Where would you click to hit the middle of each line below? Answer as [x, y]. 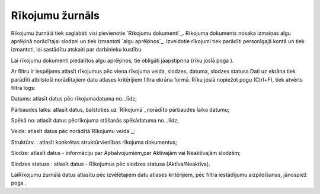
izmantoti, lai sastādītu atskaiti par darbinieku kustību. [77, 50]
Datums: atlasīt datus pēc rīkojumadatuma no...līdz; [74, 99]
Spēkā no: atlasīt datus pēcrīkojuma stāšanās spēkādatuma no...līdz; [95, 121]
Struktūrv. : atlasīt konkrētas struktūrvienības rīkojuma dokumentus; [94, 142]
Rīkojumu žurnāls [55, 15]
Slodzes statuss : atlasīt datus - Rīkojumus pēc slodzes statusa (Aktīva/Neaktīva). [111, 164]
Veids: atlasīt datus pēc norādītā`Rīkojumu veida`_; [73, 131]
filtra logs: [23, 88]
